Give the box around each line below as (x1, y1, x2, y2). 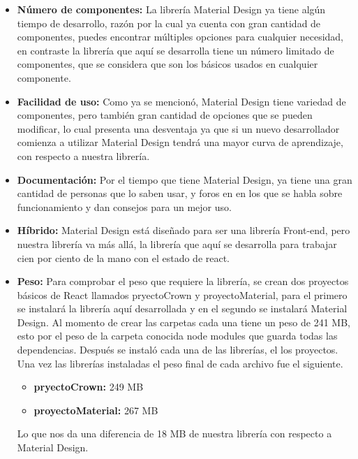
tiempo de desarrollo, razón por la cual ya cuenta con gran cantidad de (17, 15, 321, 30)
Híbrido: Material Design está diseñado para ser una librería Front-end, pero (17, 223, 350, 238)
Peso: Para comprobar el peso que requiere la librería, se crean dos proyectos (17, 274, 349, 289)
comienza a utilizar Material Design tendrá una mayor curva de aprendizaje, (17, 135, 343, 150)
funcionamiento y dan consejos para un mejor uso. (17, 199, 232, 214)
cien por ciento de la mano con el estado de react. (17, 250, 230, 265)
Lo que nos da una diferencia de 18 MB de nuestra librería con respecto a (17, 426, 332, 441)
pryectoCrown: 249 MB (33, 379, 144, 394)
